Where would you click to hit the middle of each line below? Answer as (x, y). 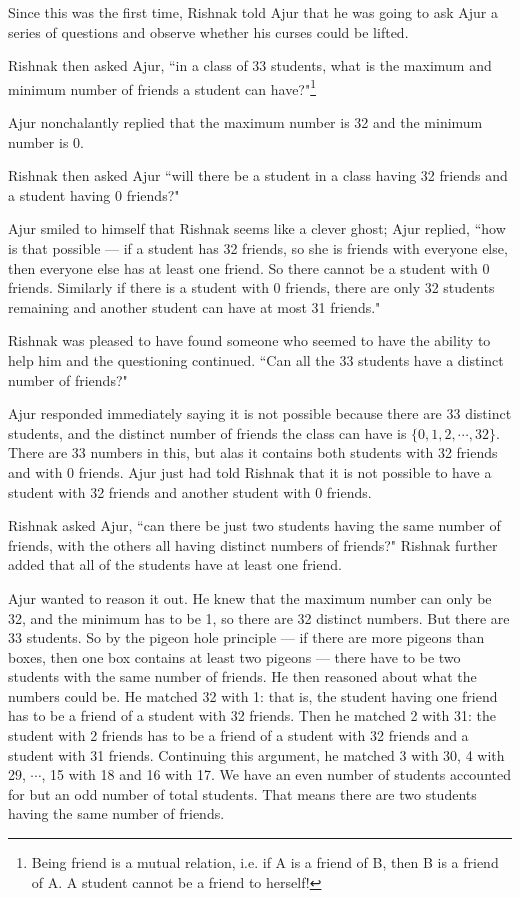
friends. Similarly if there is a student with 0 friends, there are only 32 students (251, 287)
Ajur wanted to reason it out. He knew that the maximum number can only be (250, 597)
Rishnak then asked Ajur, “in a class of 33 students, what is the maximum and (250, 65)
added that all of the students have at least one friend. (175, 564)
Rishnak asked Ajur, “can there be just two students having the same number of (254, 525)
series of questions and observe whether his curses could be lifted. (208, 31)
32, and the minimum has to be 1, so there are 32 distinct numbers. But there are (259, 617)
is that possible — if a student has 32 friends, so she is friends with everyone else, (258, 248)
